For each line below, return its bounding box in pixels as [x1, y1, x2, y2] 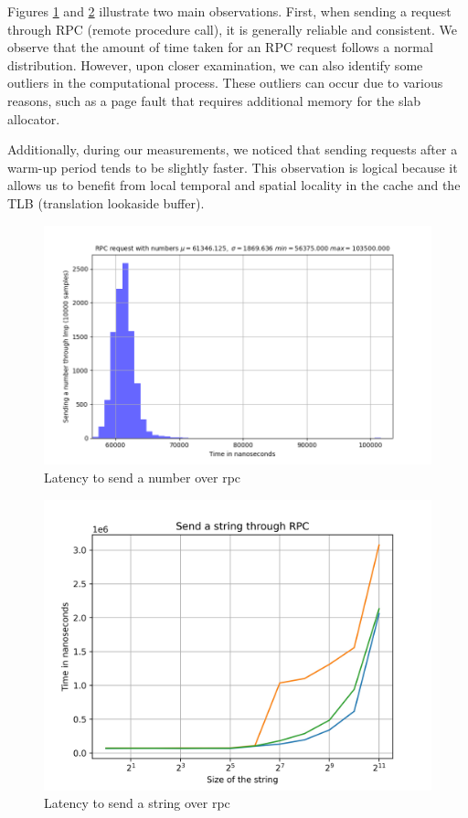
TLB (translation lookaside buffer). [7, 193, 205, 212]
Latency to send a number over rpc [44, 468, 241, 487]
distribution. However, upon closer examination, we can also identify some [7, 55, 423, 74]
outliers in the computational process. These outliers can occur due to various [7, 73, 443, 92]
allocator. [7, 109, 60, 128]
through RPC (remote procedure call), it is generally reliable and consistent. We [7, 19, 458, 38]
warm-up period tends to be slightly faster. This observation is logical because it [7, 157, 458, 176]
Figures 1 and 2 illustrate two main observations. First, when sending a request [7, 2, 452, 20]
